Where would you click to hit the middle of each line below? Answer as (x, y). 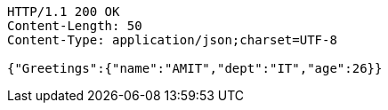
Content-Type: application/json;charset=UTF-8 (172, 40)
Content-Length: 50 (75, 26)
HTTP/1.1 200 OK (64, 12)
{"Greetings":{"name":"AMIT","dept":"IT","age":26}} (195, 68)
